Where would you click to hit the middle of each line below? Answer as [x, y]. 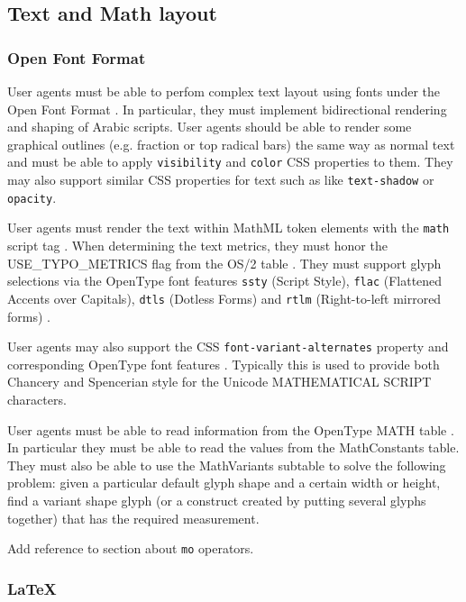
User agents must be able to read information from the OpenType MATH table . [231, 429]
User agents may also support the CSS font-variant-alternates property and [228, 347]
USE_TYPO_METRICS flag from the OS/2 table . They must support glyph [224, 263]
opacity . [32, 197]
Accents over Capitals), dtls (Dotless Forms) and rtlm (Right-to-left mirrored [224, 298]
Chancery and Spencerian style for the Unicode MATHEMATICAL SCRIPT [219, 382]
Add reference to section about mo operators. [131, 548]
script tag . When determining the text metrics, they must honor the [197, 245]
